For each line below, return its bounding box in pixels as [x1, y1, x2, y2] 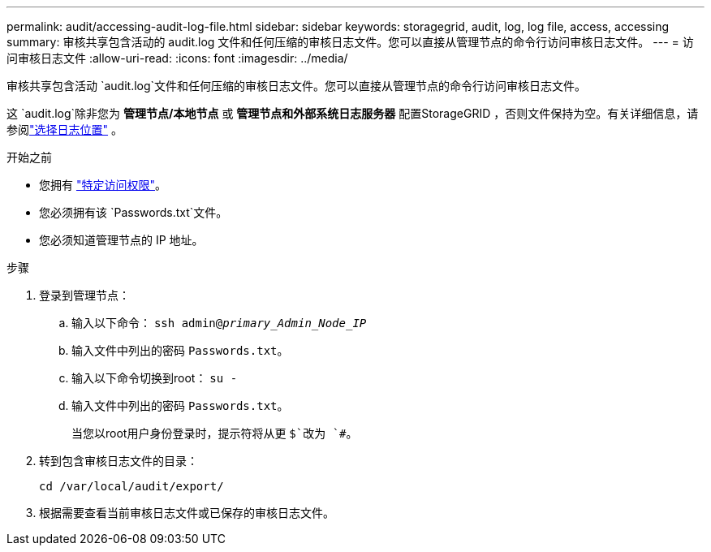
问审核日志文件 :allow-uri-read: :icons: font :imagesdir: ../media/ [6, 51, 348, 65]
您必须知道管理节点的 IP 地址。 [39, 233, 204, 247]
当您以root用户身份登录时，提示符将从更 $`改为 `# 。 [71, 426, 358, 440]
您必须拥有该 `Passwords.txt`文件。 [39, 205, 228, 219]
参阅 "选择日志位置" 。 [6, 123, 123, 136]
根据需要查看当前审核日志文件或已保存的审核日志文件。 [39, 506, 334, 520]
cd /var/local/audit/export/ [39, 480, 224, 493]
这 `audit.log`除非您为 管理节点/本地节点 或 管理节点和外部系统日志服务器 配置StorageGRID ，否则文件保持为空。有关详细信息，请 [6, 106, 699, 120]
